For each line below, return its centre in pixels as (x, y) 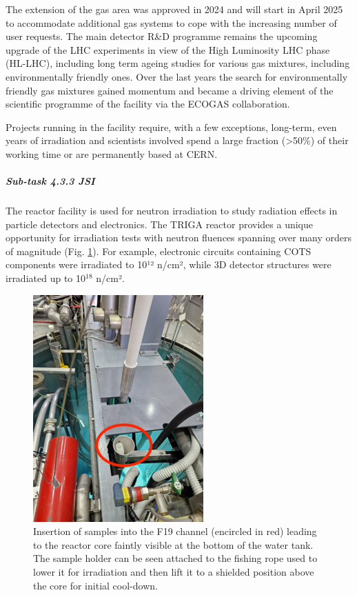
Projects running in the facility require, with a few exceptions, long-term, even (171, 127)
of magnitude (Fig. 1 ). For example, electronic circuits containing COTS (159, 251)
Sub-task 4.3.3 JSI (50, 181)
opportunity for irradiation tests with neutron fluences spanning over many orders (179, 238)
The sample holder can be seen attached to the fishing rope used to (175, 558)
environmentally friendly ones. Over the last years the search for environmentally (177, 76)
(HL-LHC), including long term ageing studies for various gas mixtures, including (178, 63)
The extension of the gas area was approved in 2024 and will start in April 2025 (174, 9)
